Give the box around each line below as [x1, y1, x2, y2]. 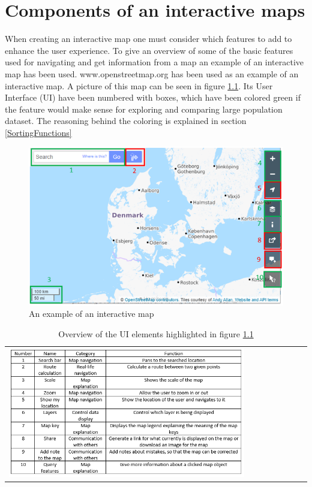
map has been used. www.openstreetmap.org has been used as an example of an [5, 67, 299, 80]
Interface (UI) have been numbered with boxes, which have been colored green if [5, 91, 301, 104]
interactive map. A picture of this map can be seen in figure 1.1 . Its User [5, 79, 273, 92]
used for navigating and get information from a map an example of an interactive [5, 56, 304, 68]
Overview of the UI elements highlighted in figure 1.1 [58, 327, 254, 340]
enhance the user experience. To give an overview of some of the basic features [5, 44, 293, 56]
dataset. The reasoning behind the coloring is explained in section [5, 114, 247, 127]
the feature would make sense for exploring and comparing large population [5, 102, 283, 115]
